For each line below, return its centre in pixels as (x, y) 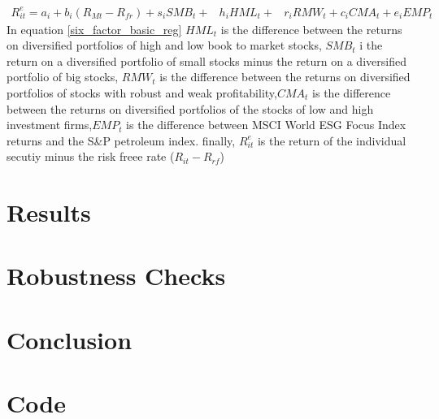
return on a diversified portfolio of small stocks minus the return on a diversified (206, 60)
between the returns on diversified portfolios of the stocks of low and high (190, 108)
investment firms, (50, 125)
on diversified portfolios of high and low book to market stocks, (164, 45)
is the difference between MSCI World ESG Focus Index (266, 125)
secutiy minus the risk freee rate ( (91, 156)
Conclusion (70, 339)
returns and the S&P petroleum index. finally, (121, 140)
